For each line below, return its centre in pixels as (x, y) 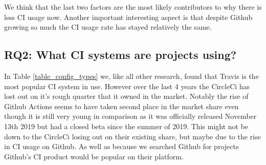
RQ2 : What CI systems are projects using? (120, 55)
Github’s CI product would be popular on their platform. (94, 156)
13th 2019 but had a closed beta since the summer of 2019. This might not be (126, 126)
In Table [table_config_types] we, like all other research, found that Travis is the (131, 76)
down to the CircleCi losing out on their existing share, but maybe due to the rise (132, 136)
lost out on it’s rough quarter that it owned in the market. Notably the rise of (126, 96)
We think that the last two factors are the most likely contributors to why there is (133, 7)
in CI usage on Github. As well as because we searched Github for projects (121, 146)
